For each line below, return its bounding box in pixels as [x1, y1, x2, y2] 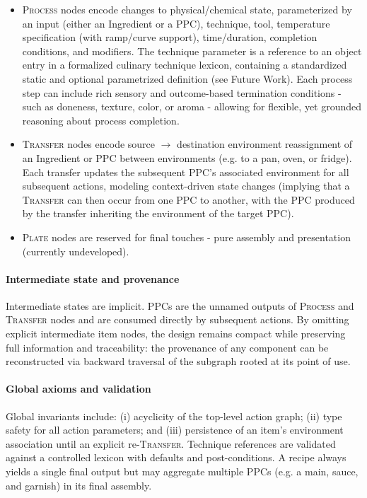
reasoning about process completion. [22, 112, 180, 127]
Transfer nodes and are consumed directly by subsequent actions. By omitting [6, 312, 349, 327]
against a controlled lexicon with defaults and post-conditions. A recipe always [6, 450, 346, 465]
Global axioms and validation [6, 381, 151, 396]
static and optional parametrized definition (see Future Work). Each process [22, 71, 353, 86]
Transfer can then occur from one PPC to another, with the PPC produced [22, 192, 355, 207]
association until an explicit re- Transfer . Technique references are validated [6, 436, 336, 451]
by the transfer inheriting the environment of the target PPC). [22, 206, 294, 221]
